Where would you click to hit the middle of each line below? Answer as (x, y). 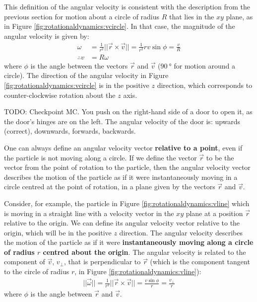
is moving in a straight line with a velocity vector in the (89, 213)
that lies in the (192, 16)
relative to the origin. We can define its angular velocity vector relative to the (122, 223)
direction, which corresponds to (205, 85)
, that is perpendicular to (102, 262)
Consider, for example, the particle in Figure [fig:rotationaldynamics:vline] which (127, 203)
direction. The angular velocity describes (181, 232)
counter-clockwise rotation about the (60, 95)
